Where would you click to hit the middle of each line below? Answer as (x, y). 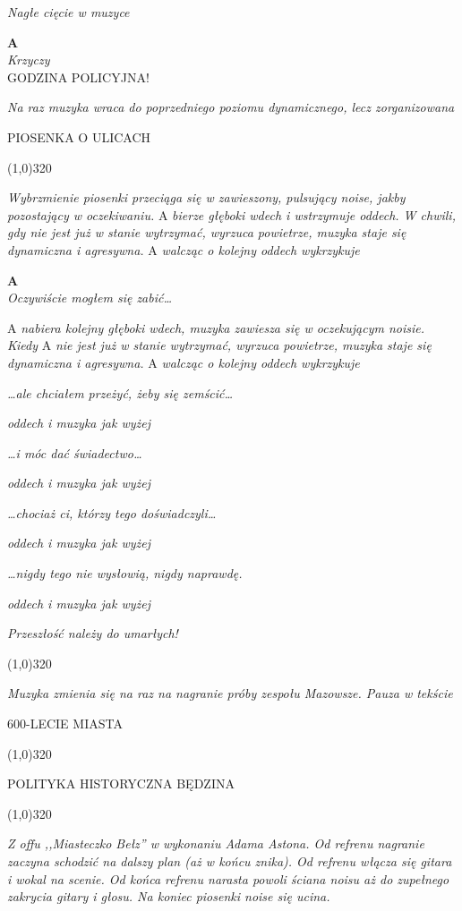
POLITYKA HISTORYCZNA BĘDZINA (121, 783)
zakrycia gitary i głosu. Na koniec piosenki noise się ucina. (169, 896)
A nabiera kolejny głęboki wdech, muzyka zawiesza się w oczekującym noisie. (216, 327)
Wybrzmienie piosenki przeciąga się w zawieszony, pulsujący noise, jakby (206, 197)
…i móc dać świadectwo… (75, 452)
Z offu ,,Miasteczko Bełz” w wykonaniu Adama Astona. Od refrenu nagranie (216, 843)
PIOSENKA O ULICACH (79, 136)
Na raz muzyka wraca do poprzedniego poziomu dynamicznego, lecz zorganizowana (231, 107)
